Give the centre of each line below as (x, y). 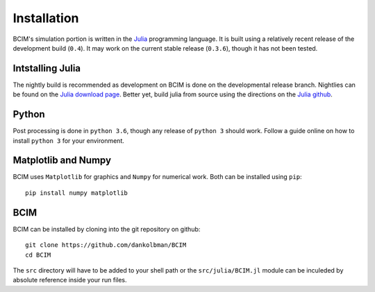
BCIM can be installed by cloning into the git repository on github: (107, 229)
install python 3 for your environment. (69, 140)
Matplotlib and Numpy (62, 161)
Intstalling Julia (47, 68)
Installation (46, 18)
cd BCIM (38, 255)
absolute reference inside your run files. (70, 280)
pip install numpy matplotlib (77, 193)
